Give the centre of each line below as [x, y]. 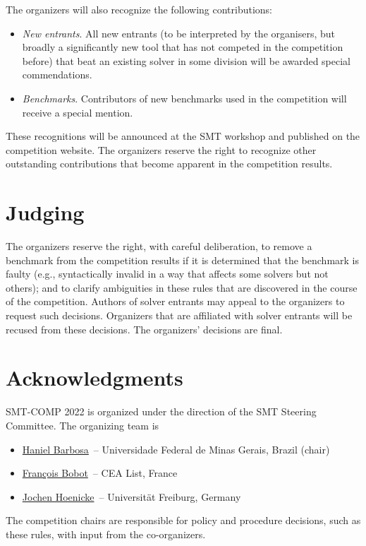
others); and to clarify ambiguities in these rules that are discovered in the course [182, 287]
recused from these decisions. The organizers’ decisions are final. [144, 329]
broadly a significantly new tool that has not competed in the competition [183, 47]
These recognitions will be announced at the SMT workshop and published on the [183, 136]
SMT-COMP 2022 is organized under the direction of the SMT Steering [161, 411]
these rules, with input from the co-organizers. [106, 534]
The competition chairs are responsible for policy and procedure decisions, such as [183, 520]
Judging [45, 212]
